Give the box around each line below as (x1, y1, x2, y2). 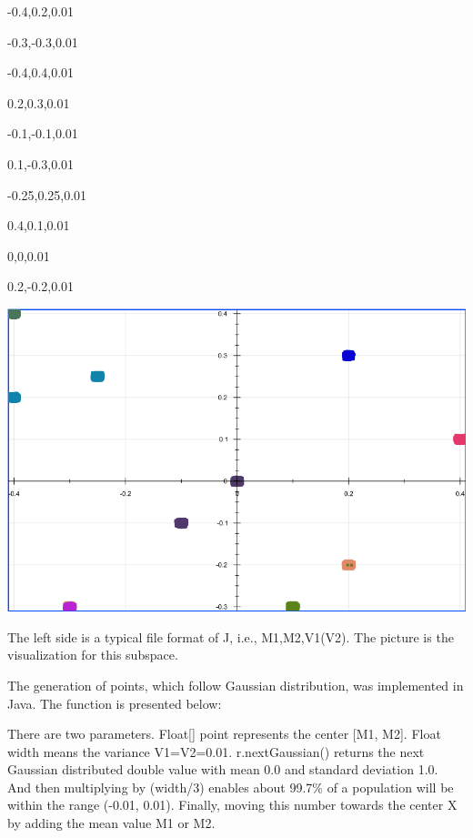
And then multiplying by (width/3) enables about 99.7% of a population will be (7, 777, 454, 796)
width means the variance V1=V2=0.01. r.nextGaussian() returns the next (7, 742, 425, 761)
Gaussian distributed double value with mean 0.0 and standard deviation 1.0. (7, 760, 438, 779)
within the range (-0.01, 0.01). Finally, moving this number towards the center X (7, 795, 458, 814)
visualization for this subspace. (7, 645, 178, 664)
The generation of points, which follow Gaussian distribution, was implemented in (7, 675, 464, 694)
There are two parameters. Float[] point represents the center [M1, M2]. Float (7, 724, 441, 743)
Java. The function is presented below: (7, 693, 222, 712)
